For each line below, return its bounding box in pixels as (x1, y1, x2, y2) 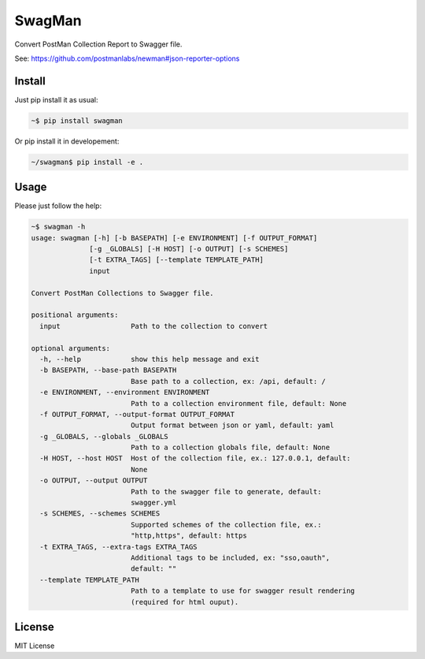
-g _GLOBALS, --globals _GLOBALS (39, 432, 168, 441)
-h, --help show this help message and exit (39, 355, 260, 363)
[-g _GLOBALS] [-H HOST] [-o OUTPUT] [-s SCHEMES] (89, 244, 289, 254)
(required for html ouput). (130, 598, 239, 606)
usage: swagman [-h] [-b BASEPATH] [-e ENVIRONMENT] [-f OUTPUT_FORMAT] (31, 233, 318, 242)
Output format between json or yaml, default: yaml (130, 421, 334, 430)
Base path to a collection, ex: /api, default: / (130, 377, 327, 385)
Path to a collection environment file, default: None (130, 399, 347, 408)
